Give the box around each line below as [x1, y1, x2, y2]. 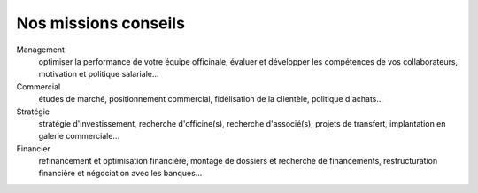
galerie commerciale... [38, 131, 119, 142]
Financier [16, 143, 50, 154]
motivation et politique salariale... [38, 69, 159, 80]
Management [16, 44, 66, 55]
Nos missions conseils [16, 13, 186, 33]
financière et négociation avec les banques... [38, 168, 203, 179]
